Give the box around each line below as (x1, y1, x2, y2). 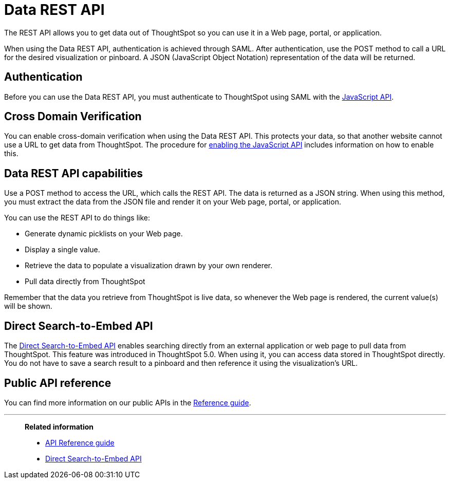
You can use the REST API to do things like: (4, 213, 151, 222)
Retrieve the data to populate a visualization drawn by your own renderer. (25, 261, 273, 270)
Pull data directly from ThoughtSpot (25, 277, 145, 286)
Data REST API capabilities (4, 166, 143, 180)
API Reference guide (45, 438, 115, 447)
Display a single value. (25, 245, 100, 254)
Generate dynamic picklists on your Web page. (25, 229, 183, 238)
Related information (25, 422, 94, 431)
